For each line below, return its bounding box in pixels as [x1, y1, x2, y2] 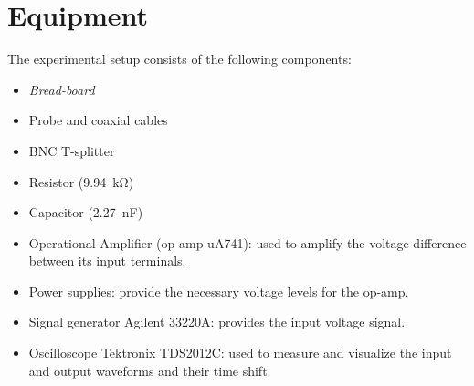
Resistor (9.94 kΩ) [28, 172, 134, 191]
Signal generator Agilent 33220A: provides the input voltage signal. [28, 312, 406, 331]
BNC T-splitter [28, 141, 115, 160]
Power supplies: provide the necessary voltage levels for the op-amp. [28, 281, 409, 300]
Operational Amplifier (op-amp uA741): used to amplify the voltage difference [28, 233, 467, 252]
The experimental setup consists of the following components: [7, 49, 352, 68]
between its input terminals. [28, 251, 186, 270]
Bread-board [28, 79, 95, 99]
